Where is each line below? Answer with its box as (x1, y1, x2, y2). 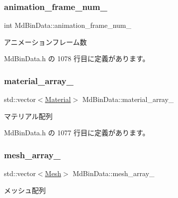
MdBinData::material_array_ (82, 94, 174, 104)
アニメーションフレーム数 (4, 36, 87, 47)
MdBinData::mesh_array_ (73, 168, 155, 179)
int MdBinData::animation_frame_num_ (4, 20, 131, 30)
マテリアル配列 (4, 110, 53, 121)
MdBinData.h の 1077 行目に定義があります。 (4, 127, 150, 138)
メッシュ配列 (4, 185, 46, 195)
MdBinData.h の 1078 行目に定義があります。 (4, 53, 150, 64)
